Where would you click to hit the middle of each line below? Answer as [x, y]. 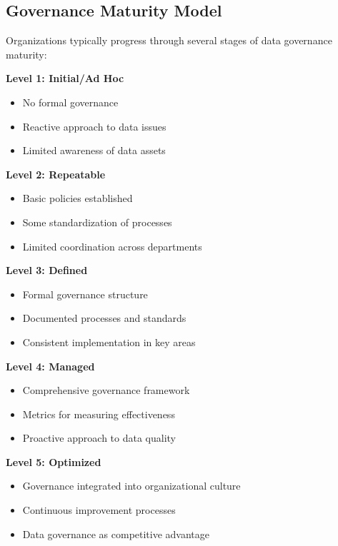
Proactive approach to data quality [99, 438]
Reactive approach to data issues [94, 126]
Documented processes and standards [104, 318]
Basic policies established [78, 198]
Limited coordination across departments [112, 246]
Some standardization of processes [97, 222]
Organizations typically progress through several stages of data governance [169, 40]
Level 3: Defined [47, 270]
